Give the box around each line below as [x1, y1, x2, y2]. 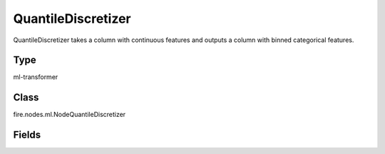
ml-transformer [13, 73, 58, 81]
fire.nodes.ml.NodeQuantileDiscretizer [13, 111, 126, 119]
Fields [13, 129, 41, 141]
